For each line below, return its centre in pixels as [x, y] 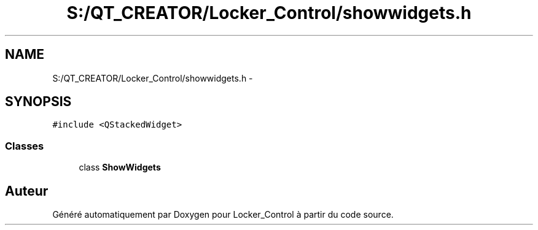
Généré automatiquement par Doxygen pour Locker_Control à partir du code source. [223, 215]
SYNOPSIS [38, 102]
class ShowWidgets [120, 167]
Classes [25, 146]
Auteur [27, 191]
